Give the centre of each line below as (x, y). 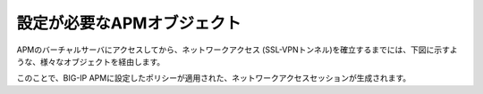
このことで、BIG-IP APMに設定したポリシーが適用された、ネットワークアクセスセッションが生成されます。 (214, 78)
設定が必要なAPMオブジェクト (129, 23)
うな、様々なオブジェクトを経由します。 (91, 61)
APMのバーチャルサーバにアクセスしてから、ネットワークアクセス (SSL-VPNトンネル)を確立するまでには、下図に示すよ (237, 50)
